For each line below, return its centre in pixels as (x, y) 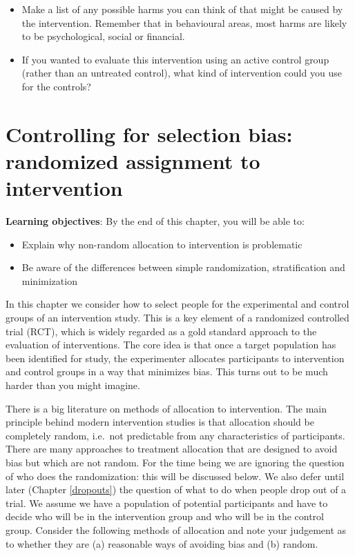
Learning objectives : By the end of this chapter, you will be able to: (155, 221)
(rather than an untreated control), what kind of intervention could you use (182, 73)
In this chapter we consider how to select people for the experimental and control (177, 304)
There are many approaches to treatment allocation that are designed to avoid (172, 449)
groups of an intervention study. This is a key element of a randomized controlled (177, 318)
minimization (49, 280)
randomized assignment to (133, 160)
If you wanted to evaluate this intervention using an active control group (175, 59)
